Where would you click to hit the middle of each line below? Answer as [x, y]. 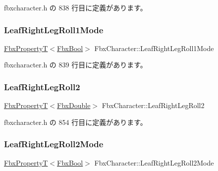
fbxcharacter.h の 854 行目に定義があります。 [76, 122]
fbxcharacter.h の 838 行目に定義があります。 [76, 7]
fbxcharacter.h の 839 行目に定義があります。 [76, 65]
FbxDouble [74, 105]
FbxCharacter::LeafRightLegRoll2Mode [154, 162]
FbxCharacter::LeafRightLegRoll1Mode [154, 48]
